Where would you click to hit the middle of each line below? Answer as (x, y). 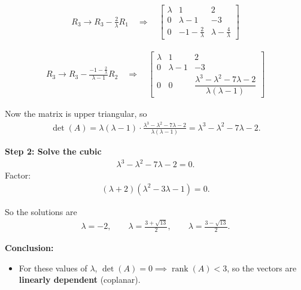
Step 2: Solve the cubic (53, 151)
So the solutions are (41, 211)
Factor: (18, 175)
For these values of (53, 268)
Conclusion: (29, 248)
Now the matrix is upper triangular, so (76, 114)
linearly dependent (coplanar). (80, 280)
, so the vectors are (262, 268)
